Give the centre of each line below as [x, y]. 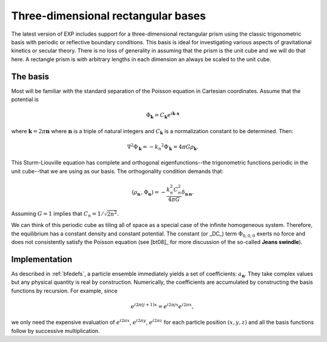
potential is [25, 99]
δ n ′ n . [187, 193]
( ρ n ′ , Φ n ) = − [149, 193]
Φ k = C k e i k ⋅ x [163, 115]
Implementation [42, 259]
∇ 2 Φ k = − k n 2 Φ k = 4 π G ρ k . [163, 147]
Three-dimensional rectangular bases [108, 16]
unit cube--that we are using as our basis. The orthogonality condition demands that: [117, 171]
